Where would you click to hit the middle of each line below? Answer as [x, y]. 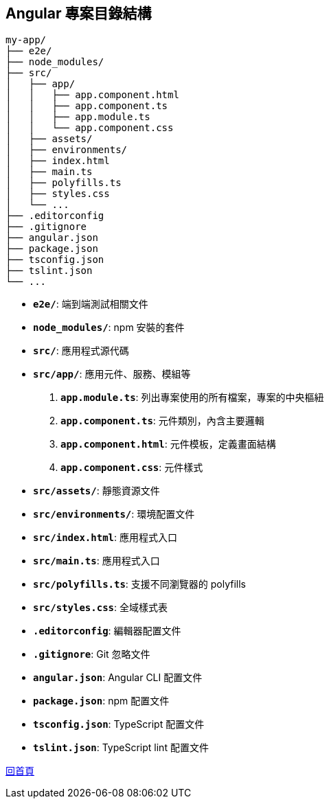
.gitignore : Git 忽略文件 [92, 654]
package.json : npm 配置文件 [101, 701]
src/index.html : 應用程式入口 [105, 538]
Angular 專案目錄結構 [79, 13]
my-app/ [26, 40]
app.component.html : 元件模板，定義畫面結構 [168, 444]
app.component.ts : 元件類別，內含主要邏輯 [162, 421]
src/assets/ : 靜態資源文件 [97, 491]
